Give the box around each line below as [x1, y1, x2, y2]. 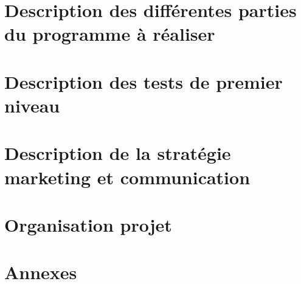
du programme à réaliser [4, 21, 215, 46]
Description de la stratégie [4, 140, 231, 165]
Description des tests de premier [4, 69, 283, 94]
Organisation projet [4, 212, 172, 237]
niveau [4, 92, 60, 117]
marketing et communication [4, 164, 251, 189]
